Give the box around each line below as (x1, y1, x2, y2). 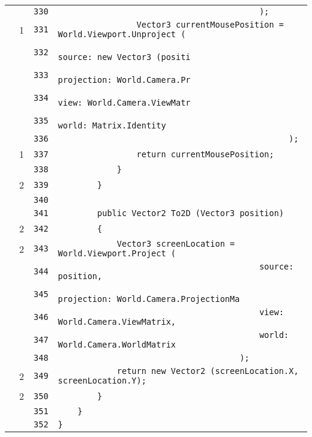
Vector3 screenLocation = (116, 239, 235, 249)
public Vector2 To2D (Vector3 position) (97, 208, 284, 218)
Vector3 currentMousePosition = (136, 20, 284, 29)
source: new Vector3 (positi (58, 52, 191, 62)
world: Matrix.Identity (58, 121, 166, 130)
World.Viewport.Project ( (58, 249, 176, 258)
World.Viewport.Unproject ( (58, 29, 186, 39)
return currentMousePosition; (136, 149, 274, 159)
